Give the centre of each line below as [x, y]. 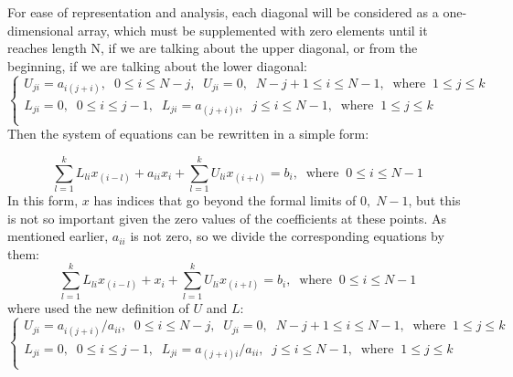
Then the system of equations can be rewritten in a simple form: [188, 134]
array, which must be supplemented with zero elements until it [253, 30]
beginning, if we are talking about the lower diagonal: [157, 65]
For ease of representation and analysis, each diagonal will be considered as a [223, 12]
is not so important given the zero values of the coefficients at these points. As [227, 218]
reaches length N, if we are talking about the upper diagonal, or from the [213, 48]
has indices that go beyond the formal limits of [225, 200]
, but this [434, 200]
